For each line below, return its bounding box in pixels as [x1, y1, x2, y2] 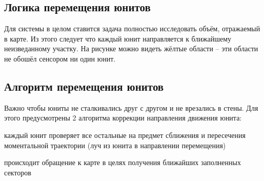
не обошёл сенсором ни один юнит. [4, 53, 116, 64]
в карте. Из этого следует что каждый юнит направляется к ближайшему [4, 33, 232, 44]
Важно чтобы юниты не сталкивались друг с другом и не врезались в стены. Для [4, 102, 258, 113]
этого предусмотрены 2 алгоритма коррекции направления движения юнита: [4, 112, 242, 123]
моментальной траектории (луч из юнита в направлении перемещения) [4, 139, 226, 150]
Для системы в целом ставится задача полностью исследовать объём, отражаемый [4, 23, 260, 34]
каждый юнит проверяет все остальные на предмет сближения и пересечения [4, 129, 246, 140]
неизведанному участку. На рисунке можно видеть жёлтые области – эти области [4, 43, 258, 54]
